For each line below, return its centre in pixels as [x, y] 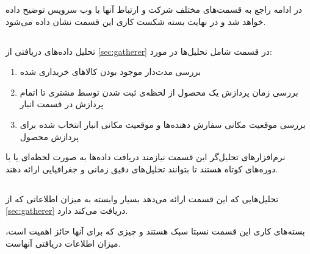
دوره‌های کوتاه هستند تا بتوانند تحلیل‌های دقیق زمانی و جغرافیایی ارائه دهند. [142, 168]
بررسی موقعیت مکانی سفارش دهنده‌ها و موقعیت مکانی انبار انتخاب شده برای [163, 124]
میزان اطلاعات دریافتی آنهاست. [63, 243]
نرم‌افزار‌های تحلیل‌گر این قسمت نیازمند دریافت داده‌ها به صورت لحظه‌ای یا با [146, 157]
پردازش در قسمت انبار [62, 104]
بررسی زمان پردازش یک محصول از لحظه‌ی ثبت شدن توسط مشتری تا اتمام [159, 92]
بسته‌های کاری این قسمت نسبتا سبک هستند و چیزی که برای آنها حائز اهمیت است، [155, 231]
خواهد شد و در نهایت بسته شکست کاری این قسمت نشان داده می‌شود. [136, 21]
